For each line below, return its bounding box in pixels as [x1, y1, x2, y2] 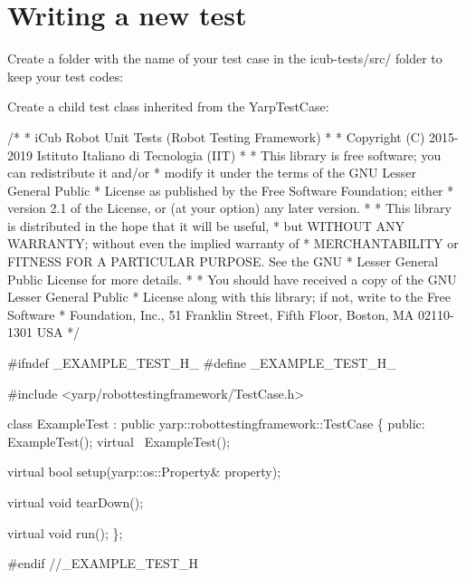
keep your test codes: [7, 66, 124, 85]
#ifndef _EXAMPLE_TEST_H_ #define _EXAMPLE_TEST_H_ [7, 353, 396, 372]
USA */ [36, 323, 81, 342]
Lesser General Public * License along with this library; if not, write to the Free [7, 287, 451, 306]
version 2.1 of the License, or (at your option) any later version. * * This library [7, 198, 452, 217]
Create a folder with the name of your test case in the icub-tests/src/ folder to [7, 49, 442, 68]
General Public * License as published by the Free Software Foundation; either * [7, 180, 454, 199]
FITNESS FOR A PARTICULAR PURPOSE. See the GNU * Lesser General [7, 252, 439, 271]
